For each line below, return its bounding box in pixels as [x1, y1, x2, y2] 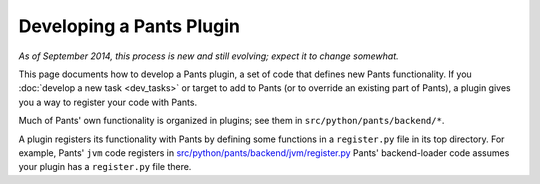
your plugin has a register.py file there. [18, 161, 192, 173]
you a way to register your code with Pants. [18, 96, 198, 108]
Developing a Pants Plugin [18, 15, 240, 37]
